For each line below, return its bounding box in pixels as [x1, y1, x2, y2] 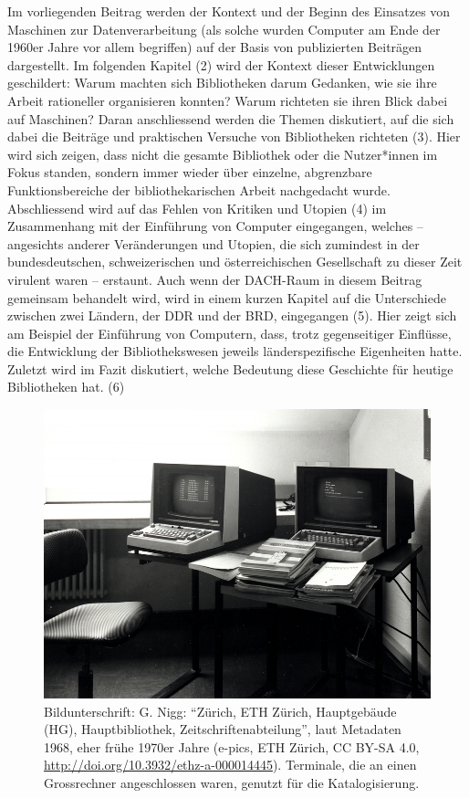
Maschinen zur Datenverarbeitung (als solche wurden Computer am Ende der [7, 19, 441, 38]
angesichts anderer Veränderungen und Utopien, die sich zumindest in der [7, 234, 420, 253]
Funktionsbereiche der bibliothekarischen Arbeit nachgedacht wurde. [7, 180, 391, 199]
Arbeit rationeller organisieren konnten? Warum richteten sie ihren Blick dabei [7, 90, 448, 110]
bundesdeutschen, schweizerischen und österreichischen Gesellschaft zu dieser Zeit [7, 252, 463, 271]
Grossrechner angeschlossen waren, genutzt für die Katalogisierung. [44, 772, 420, 792]
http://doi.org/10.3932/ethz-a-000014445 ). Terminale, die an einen [44, 755, 417, 774]
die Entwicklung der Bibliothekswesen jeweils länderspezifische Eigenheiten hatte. [7, 341, 463, 361]
